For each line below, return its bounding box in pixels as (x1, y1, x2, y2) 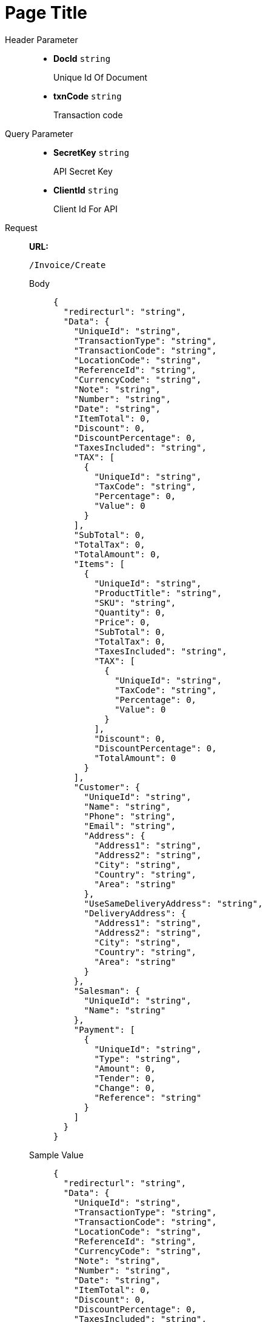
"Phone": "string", (84, 811, 176, 821)
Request (5, 222, 38, 233)
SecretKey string (53, 147, 130, 158)
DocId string (53, 53, 111, 64)
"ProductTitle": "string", (94, 588, 222, 598)
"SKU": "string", (94, 597, 176, 608)
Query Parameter (5, 128, 73, 139)
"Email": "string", (84, 820, 176, 831)
